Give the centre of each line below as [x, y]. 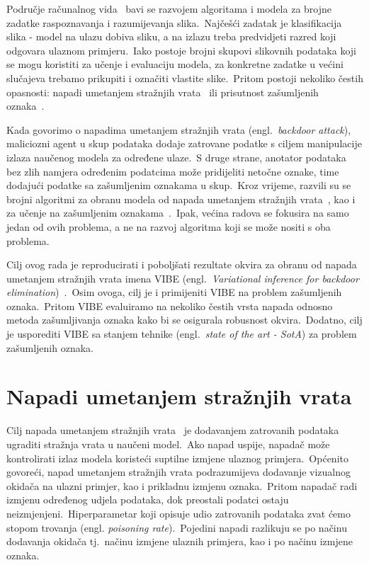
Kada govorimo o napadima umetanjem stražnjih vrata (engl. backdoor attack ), [179, 129]
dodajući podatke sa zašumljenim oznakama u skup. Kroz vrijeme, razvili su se [179, 185]
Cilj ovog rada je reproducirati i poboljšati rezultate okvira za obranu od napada [182, 264]
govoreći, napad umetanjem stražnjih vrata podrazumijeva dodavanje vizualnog [179, 472]
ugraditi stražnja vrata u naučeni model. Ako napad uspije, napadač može [168, 444]
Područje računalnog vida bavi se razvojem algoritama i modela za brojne [169, 8]
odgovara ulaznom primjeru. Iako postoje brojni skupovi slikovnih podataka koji [181, 50]
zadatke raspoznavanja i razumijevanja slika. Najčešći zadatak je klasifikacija [174, 22]
